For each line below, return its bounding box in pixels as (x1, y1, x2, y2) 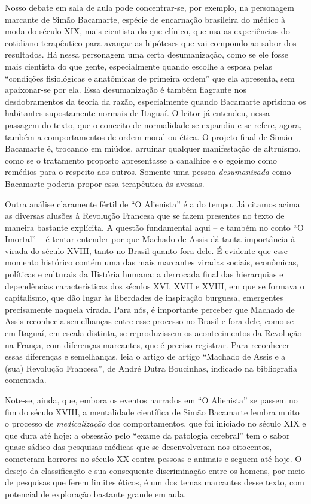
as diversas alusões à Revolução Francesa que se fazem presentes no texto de (5, 209, 285, 222)
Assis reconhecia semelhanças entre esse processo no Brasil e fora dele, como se (5, 315, 294, 327)
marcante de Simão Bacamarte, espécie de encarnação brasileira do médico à (5, 13, 286, 25)
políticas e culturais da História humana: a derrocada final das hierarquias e (5, 268, 283, 280)
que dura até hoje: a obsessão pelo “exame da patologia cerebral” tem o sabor (5, 428, 290, 441)
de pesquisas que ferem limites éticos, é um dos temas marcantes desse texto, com (5, 476, 304, 488)
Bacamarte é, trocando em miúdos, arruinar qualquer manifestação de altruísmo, (5, 142, 301, 155)
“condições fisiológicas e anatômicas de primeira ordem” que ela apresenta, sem (5, 71, 295, 84)
